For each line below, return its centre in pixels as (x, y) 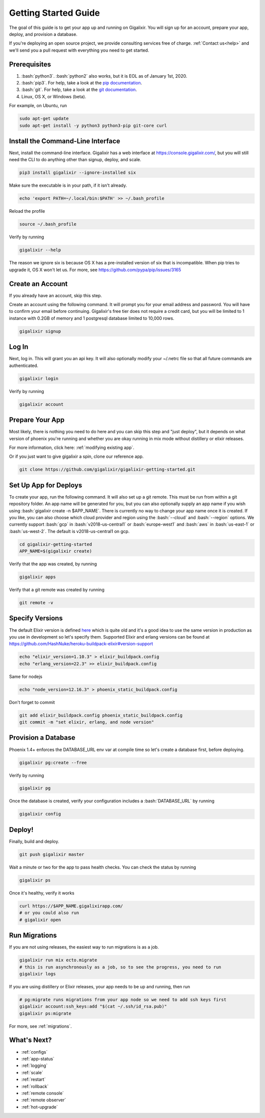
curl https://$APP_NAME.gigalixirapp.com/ (71, 906)
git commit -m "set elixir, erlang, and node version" (87, 722)
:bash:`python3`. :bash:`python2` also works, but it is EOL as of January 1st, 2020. (104, 76)
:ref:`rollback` (35, 1086)
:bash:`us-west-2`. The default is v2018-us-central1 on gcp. (69, 531)
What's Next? (30, 1040)
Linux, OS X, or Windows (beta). (54, 96)
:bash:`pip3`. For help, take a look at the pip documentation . (82, 83)
